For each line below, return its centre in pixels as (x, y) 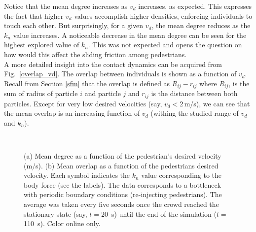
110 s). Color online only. (62, 223)
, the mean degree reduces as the (201, 25)
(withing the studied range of (195, 113)
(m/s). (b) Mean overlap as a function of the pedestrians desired (121, 165)
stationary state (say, (55, 214)
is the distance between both (194, 93)
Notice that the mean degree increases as (66, 6)
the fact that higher (34, 16)
